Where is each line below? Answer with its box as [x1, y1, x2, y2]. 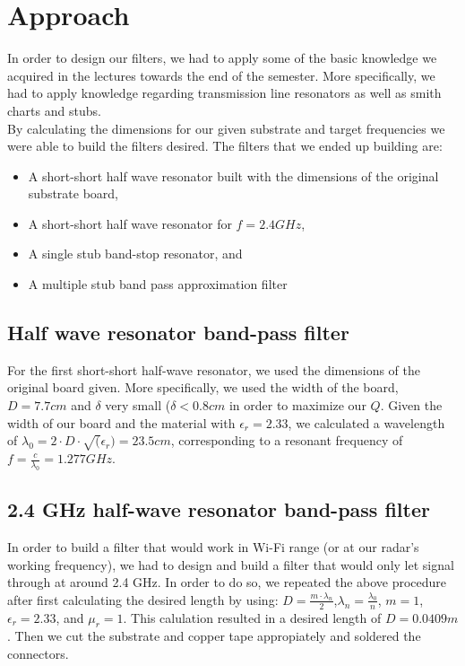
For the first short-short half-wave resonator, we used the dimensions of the [7, 360, 421, 379]
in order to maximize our [228, 396, 366, 415]
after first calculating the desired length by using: [7, 590, 279, 609]
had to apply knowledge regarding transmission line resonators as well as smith [7, 83, 442, 102]
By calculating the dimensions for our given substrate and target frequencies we [7, 118, 445, 137]
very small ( [105, 396, 171, 415]
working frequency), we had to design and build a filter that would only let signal [7, 555, 454, 574]
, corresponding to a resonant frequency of [170, 431, 403, 450]
